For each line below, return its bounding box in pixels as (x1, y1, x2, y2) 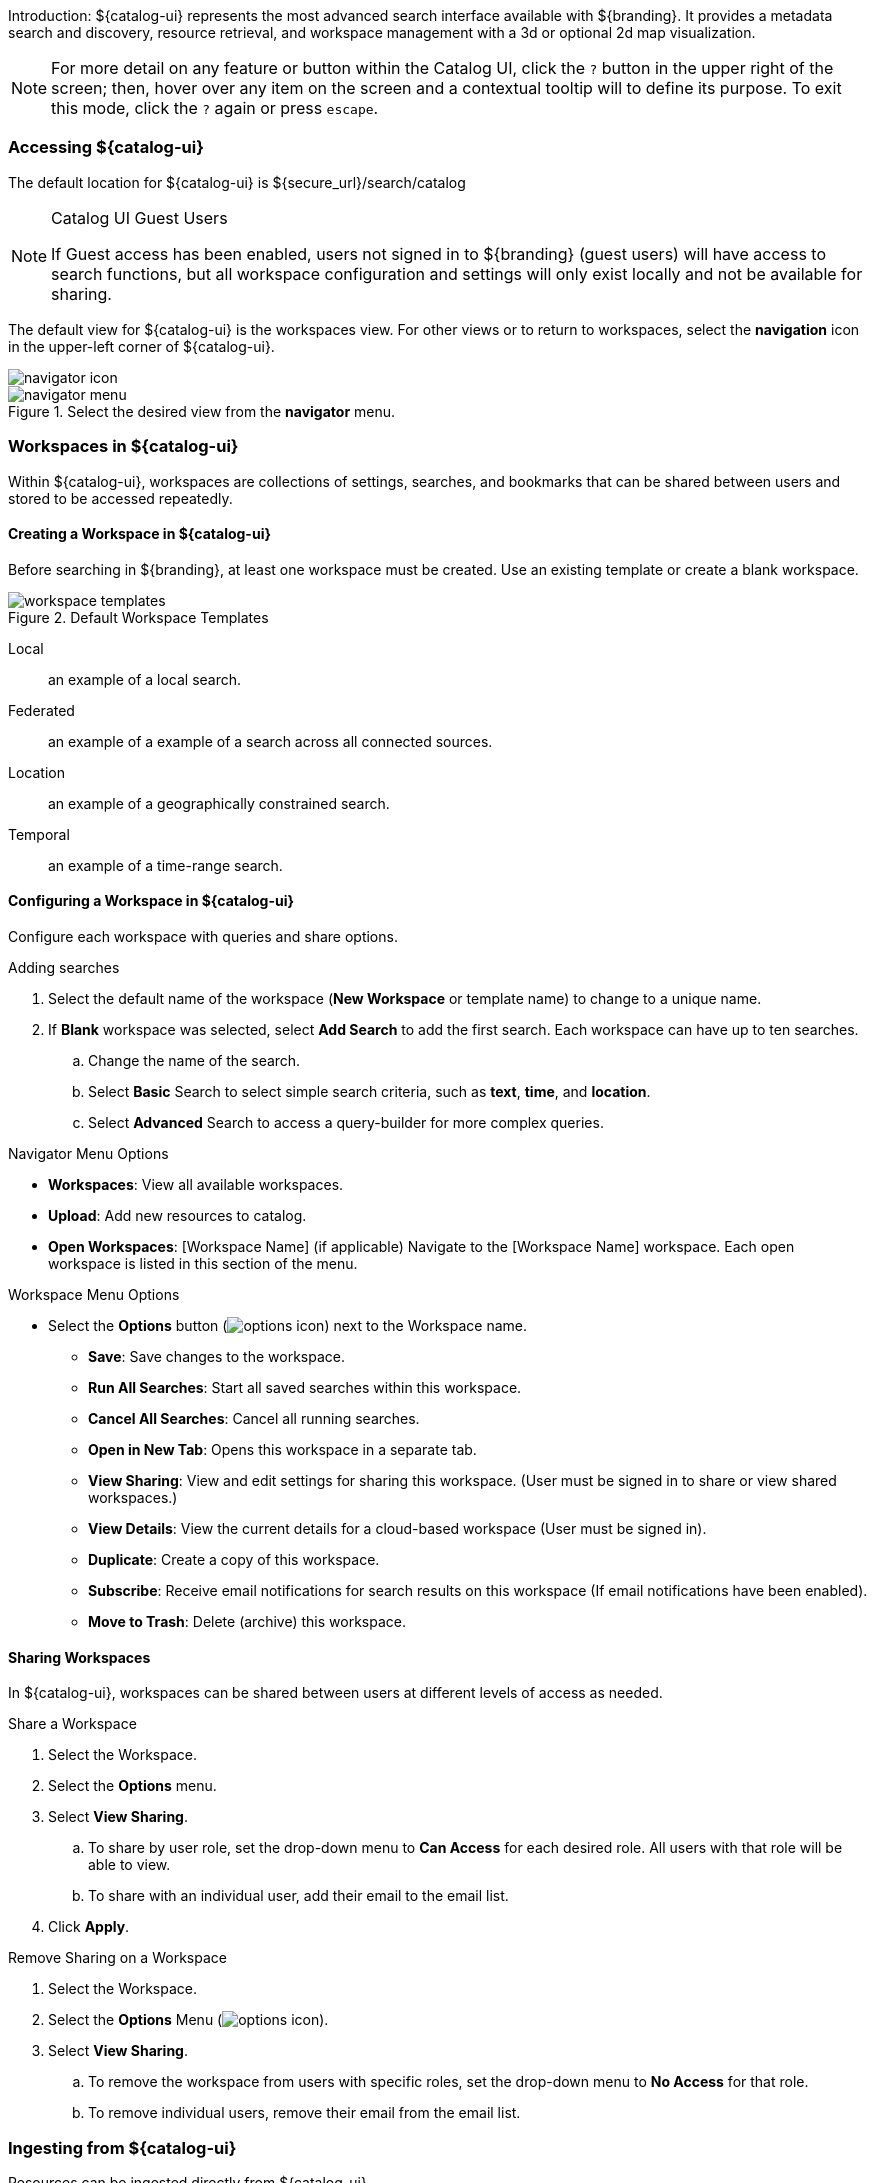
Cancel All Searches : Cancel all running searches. (88, 1409, 420, 1427)
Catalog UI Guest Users (51, 207, 228, 228)
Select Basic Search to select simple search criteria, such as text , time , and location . (88, 1082, 651, 1100)
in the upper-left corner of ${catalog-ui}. (8, 337, 275, 355)
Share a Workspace (8, 1715, 137, 1733)
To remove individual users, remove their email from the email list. (88, 2104, 521, 2122)
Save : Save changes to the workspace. (88, 1347, 345, 1365)
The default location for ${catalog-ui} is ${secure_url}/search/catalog (8, 173, 466, 191)
